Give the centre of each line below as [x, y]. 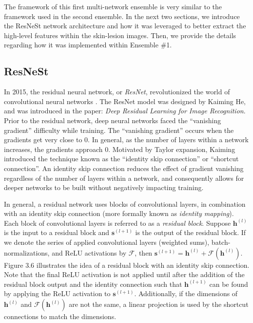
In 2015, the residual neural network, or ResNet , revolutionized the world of [117, 92]
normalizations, [27, 252]
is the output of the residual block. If [191, 232]
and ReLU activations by [89, 252]
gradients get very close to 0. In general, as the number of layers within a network [126, 140]
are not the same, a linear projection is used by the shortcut [159, 304]
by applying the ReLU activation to [57, 293]
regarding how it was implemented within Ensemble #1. [88, 45]
